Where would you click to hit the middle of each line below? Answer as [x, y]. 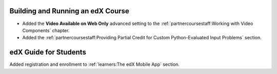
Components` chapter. [46, 30]
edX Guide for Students [48, 52]
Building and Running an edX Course [69, 11]
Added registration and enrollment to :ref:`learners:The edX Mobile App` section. [94, 64]
